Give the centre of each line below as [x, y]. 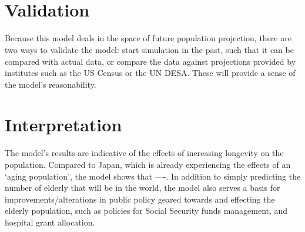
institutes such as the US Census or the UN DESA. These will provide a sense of [150, 73]
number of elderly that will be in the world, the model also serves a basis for [143, 188]
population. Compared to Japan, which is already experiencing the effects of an [148, 164]
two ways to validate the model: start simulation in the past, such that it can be [149, 49]
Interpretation [63, 125]
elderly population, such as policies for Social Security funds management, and [146, 211]
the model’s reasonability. [51, 84]
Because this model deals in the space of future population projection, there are [148, 38]
